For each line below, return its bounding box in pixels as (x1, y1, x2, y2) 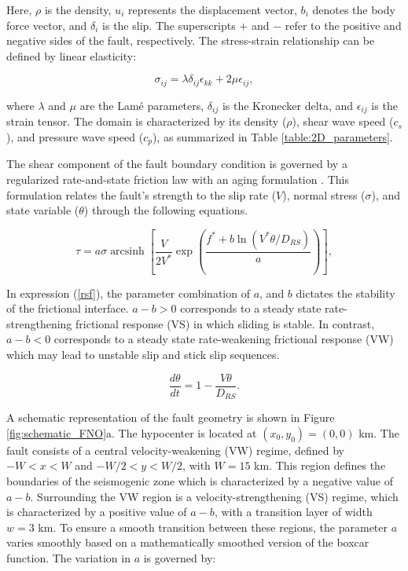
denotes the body (312, 2, 395, 17)
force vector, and (6, 16, 87, 33)
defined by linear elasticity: (6, 47, 137, 64)
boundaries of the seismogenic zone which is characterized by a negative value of (6, 472, 393, 489)
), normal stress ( (282, 186, 366, 203)
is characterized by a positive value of (6, 503, 187, 520)
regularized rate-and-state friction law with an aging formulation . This (6, 170, 349, 187)
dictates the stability (296, 284, 395, 301)
